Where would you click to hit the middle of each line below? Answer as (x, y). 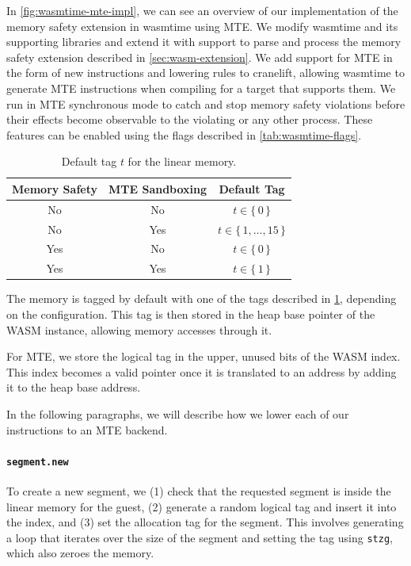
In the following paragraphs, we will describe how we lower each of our (178, 413)
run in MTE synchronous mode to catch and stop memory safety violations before (206, 103)
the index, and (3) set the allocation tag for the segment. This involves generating (205, 522)
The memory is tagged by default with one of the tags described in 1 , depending (202, 298)
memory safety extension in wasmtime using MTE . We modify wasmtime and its (202, 26)
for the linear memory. (182, 161)
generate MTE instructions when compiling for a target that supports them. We (201, 88)
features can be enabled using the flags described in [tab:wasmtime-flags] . (184, 134)
